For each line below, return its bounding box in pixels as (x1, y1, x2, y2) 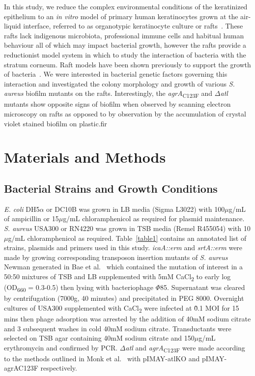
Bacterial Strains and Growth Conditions (4, 181, 218, 196)
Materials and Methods (4, 147, 166, 167)
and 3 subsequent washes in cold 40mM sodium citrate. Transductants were (4, 323, 231, 333)
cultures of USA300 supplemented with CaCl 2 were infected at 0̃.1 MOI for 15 (4, 302, 239, 314)
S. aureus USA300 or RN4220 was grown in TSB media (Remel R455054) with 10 (4, 223, 251, 233)
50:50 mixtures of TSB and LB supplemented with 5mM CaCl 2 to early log (4, 271, 231, 283)
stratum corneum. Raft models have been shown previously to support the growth (4, 59, 251, 69)
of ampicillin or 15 (4, 213, 59, 224)
